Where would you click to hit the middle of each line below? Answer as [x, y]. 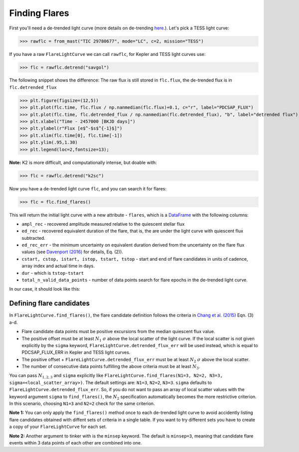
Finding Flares [39, 13]
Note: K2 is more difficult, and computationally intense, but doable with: [83, 162]
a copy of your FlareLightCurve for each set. [58, 427]
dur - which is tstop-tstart [53, 273]
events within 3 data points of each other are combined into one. [75, 443]
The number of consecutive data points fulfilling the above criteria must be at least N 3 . [111, 367]
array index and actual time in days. [58, 266]
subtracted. [34, 238]
